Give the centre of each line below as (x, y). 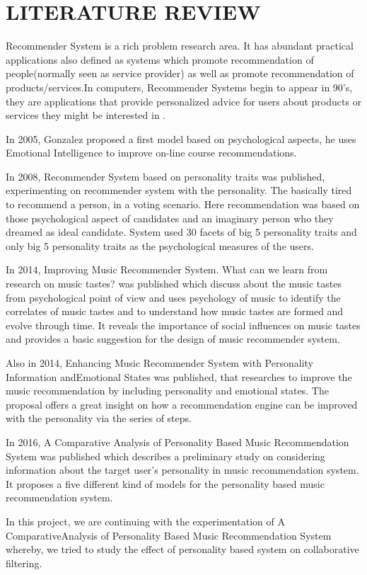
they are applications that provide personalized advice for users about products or (184, 101)
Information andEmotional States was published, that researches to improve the (179, 376)
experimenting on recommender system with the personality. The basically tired (179, 190)
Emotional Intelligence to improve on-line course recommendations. (151, 153)
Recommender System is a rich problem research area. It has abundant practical (180, 46)
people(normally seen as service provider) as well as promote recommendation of (180, 73)
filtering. (24, 563)
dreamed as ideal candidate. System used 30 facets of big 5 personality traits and (181, 232)
